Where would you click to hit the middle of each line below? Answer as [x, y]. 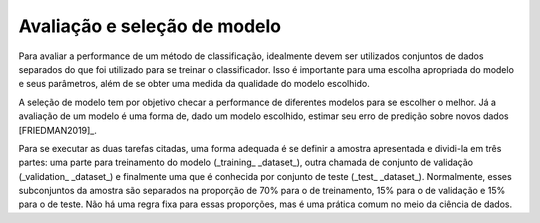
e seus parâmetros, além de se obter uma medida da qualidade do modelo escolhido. [194, 84]
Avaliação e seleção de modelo [150, 26]
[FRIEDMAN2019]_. [57, 130]
